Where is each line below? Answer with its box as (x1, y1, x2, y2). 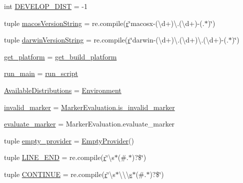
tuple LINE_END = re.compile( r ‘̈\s (4, 152, 114, 162)
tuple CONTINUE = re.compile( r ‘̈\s (4, 168, 115, 179)
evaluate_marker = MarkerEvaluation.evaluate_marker (4, 118, 175, 129)
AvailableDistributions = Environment (4, 84, 121, 95)
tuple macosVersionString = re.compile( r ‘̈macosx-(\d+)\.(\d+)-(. (4, 17, 204, 28)
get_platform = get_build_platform (4, 51, 117, 61)
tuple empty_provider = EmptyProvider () (4, 135, 134, 145)
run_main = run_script (4, 68, 78, 78)
